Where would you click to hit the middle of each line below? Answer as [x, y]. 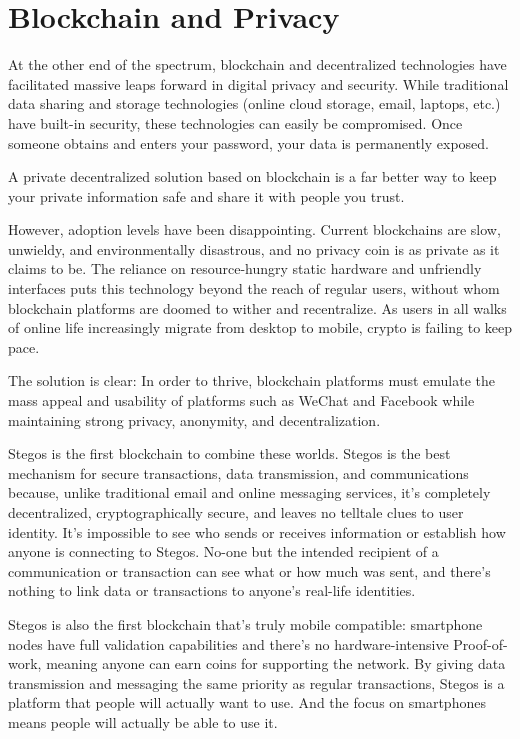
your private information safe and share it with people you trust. [206, 195]
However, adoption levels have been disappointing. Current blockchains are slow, [254, 229]
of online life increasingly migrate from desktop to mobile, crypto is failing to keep [260, 327]
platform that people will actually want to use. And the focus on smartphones [247, 702]
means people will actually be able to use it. [143, 721]
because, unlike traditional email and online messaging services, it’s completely [249, 492]
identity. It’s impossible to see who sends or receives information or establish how [257, 531]
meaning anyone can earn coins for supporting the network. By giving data [276, 663]
